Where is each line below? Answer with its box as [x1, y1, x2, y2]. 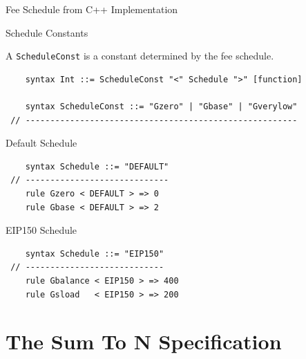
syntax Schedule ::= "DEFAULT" [25, 161, 169, 172]
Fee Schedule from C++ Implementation [6, 2, 178, 16]
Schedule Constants [6, 25, 88, 39]
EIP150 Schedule [6, 223, 77, 237]
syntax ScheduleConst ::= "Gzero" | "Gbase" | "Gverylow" [25, 102, 298, 112]
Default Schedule [6, 136, 77, 150]
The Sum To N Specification [6, 327, 282, 356]
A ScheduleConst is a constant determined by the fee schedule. [6, 48, 274, 63]
